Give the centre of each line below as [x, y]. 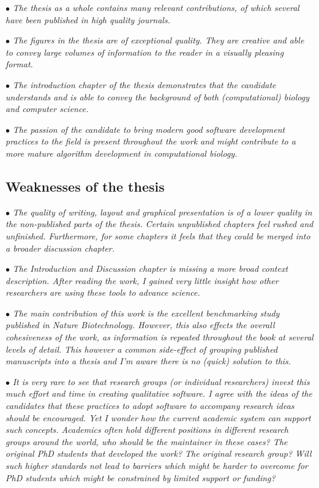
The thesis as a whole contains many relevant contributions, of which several [156, 7]
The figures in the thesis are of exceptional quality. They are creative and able [158, 40]
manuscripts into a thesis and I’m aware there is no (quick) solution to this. [148, 361]
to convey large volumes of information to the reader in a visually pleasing [145, 52]
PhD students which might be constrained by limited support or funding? [141, 477]
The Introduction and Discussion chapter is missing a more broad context [150, 268]
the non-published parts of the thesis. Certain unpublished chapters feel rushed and [159, 224]
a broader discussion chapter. [60, 248]
